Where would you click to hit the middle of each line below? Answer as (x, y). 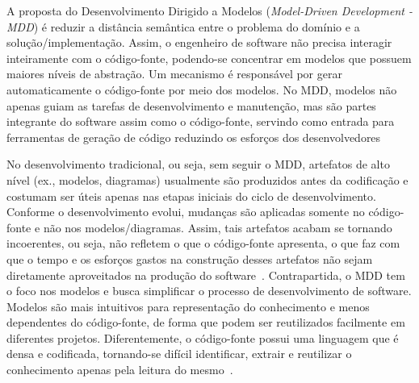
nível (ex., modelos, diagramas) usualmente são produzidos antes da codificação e (207, 179)
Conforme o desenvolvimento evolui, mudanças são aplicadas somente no (186, 212)
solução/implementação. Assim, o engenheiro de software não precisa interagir (199, 42)
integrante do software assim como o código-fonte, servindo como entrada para (201, 121)
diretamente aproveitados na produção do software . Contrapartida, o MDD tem (206, 275)
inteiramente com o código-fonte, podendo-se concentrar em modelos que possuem (209, 58)
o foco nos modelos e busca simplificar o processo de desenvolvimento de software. (209, 291)
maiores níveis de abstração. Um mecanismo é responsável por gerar (174, 74)
